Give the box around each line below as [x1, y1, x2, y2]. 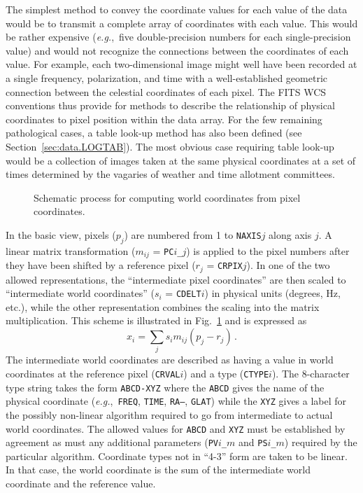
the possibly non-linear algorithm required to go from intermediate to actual [6, 407, 333, 422]
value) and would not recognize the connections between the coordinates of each [6, 43, 349, 57]
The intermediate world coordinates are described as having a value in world [6, 352, 334, 367]
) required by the [284, 435, 357, 450]
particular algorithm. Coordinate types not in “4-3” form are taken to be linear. [6, 448, 348, 463]
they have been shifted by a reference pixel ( [6, 258, 196, 272]
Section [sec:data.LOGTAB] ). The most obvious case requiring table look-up [6, 139, 334, 153]
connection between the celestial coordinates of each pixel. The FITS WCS [6, 84, 327, 99]
